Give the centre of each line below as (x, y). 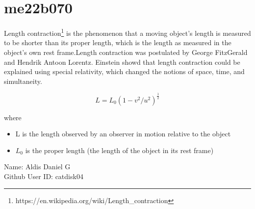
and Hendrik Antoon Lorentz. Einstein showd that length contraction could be (122, 62)
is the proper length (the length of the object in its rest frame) (119, 150)
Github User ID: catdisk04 (44, 176)
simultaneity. (23, 81)
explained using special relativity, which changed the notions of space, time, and (124, 71)
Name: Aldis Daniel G (37, 167)
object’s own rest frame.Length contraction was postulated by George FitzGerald (126, 52)
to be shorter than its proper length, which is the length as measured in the (118, 42)
